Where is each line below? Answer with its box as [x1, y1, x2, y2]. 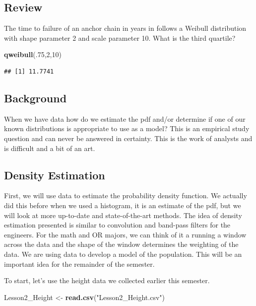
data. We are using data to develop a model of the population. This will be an [4, 248, 242, 259]
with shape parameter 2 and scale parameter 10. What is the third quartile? [4, 32, 236, 43]
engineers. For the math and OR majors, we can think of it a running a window [4, 229, 247, 239]
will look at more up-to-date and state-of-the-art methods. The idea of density [4, 210, 242, 220]
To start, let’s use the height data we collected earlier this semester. [4, 275, 210, 286]
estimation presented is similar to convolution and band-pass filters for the [4, 220, 231, 230]
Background [4, 90, 67, 105]
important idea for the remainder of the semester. [4, 258, 155, 269]
